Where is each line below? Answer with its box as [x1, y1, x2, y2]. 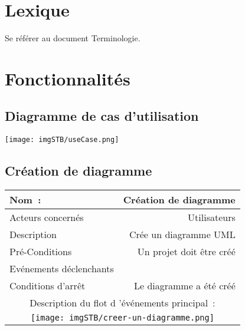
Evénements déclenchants [9, 262, 114, 276]
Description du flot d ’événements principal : [30, 296, 215, 310]
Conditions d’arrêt [9, 279, 86, 293]
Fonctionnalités [5, 66, 130, 90]
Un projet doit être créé [137, 245, 236, 259]
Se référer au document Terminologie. [5, 32, 141, 44]
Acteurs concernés [9, 210, 84, 225]
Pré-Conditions [9, 245, 72, 259]
